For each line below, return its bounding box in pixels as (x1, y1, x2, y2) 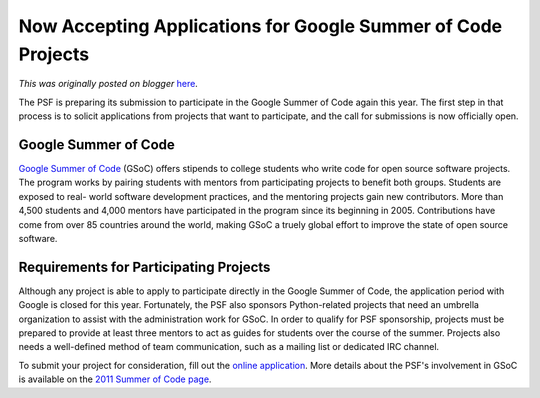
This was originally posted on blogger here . (18, 78, 199, 90)
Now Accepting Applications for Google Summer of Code (18, 15, 503, 37)
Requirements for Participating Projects (18, 258, 271, 275)
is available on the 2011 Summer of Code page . (18, 373, 212, 385)
